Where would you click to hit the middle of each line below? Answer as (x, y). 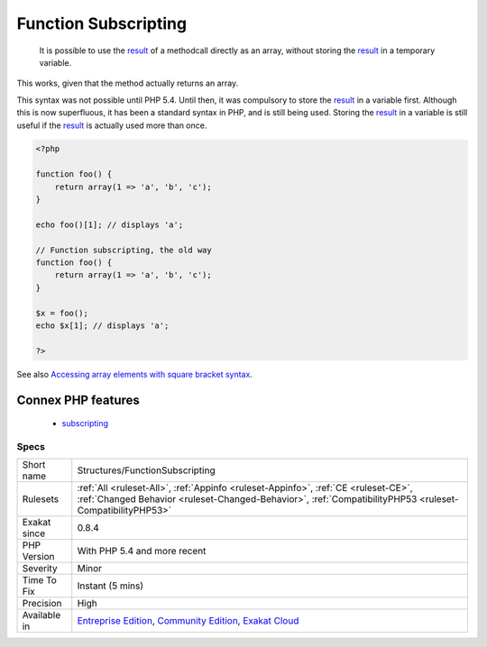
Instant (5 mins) (110, 586)
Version (38, 557)
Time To (40, 580)
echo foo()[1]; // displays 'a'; (110, 224)
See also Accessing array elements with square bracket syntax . (134, 374)
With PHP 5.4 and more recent (142, 551)
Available (41, 615)
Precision (42, 604)
